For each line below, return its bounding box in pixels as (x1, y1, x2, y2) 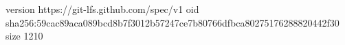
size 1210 (5, 29, 43, 43)
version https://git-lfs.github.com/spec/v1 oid (5, 2, 199, 16)
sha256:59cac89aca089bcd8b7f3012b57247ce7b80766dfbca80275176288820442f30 (5, 15, 340, 29)
